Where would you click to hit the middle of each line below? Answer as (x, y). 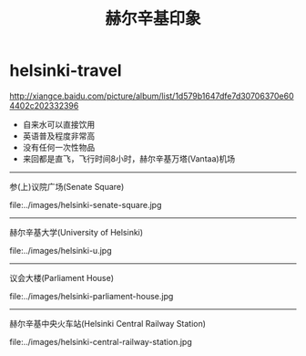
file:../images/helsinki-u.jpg (61, 250)
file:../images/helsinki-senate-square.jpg (86, 204)
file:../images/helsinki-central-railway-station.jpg (101, 341)
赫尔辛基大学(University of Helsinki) (76, 232)
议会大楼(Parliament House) (61, 277)
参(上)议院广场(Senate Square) (67, 186)
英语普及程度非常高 (59, 136)
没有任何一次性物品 (59, 147)
